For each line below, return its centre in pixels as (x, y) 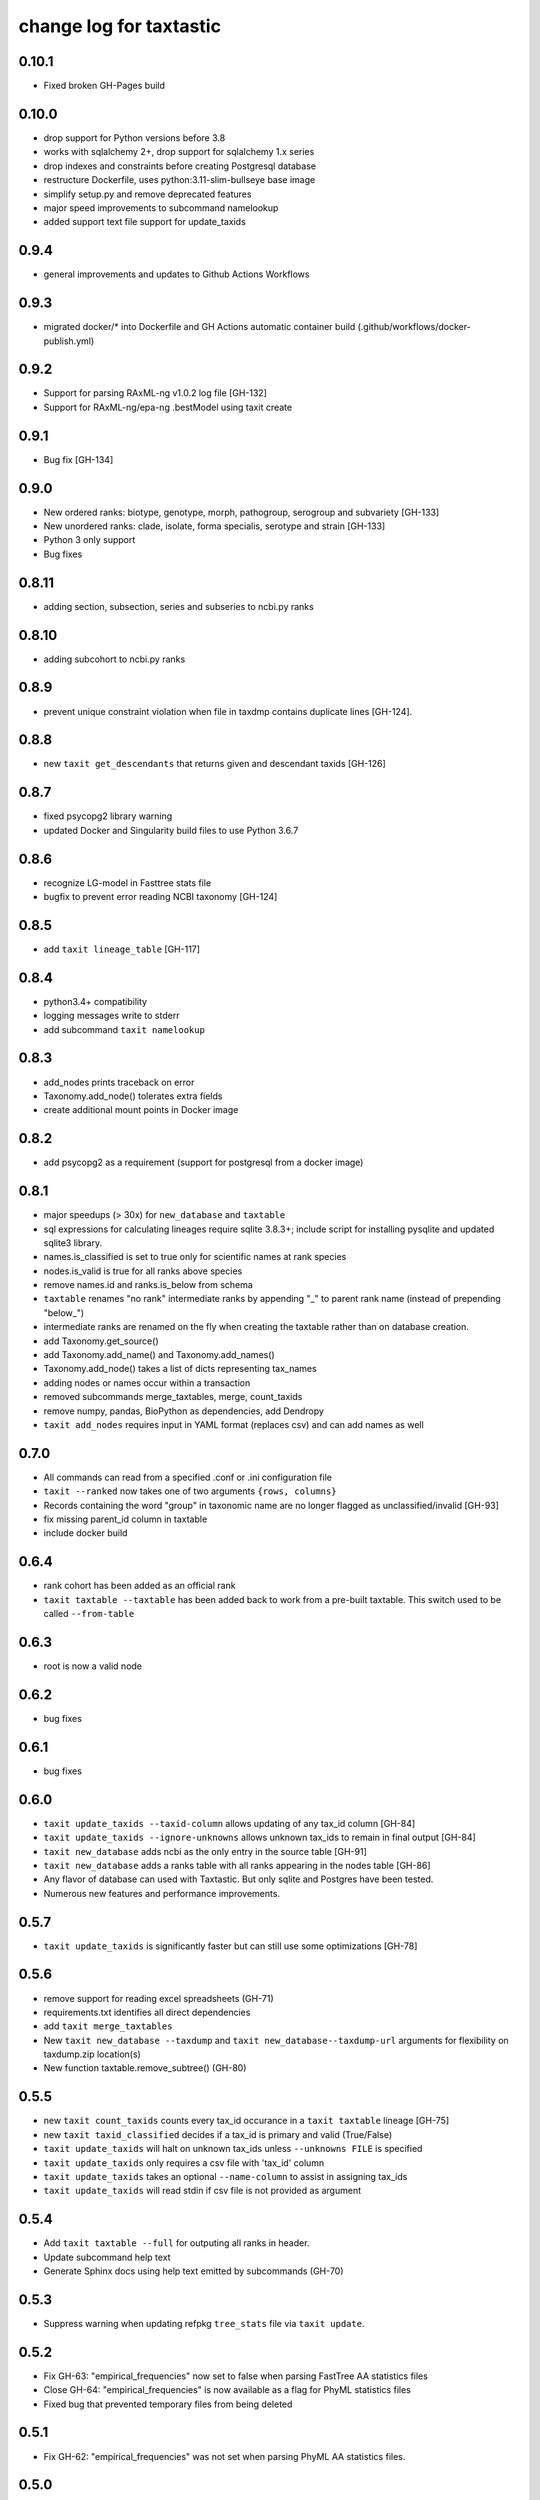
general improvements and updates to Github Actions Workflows (176, 274)
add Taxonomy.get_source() (101, 1341)
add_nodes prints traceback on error (119, 1082)
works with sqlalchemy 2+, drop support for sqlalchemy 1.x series (179, 152)
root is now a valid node (93, 1666)
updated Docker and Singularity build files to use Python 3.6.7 (171, 830)
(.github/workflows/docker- (414, 327)
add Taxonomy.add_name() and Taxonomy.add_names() (159, 1355)
